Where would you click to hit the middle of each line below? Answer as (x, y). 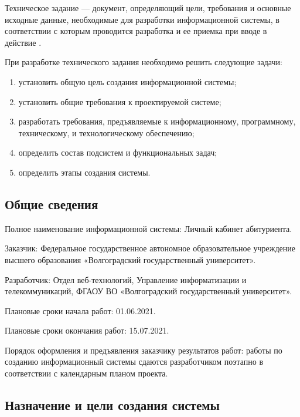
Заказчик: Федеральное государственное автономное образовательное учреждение (150, 248)
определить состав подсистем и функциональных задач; (118, 152)
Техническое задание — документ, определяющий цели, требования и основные (148, 8)
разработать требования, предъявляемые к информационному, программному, (157, 121)
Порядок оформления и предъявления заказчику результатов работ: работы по (144, 350)
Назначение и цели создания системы (112, 405)
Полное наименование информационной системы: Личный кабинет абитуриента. (149, 228)
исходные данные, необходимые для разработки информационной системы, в (142, 19)
